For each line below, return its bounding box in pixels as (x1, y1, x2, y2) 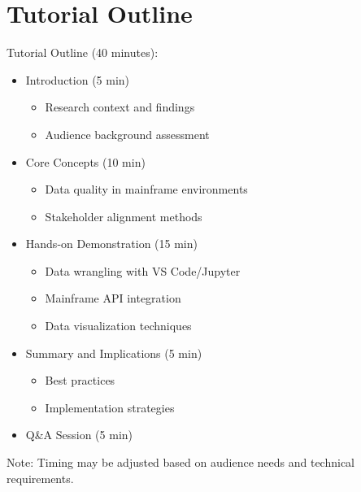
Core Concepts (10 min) (25, 153, 146, 170)
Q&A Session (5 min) (25, 426, 133, 443)
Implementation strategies (45, 398, 175, 416)
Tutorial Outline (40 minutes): (7, 44, 159, 61)
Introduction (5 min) (25, 71, 130, 88)
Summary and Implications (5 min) (25, 344, 202, 361)
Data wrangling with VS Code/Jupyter (45, 262, 241, 279)
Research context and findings (45, 98, 195, 115)
